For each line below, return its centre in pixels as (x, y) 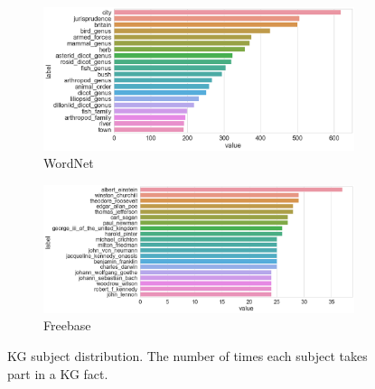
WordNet (69, 163)
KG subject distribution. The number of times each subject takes (187, 356)
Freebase (67, 325)
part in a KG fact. (58, 373)
